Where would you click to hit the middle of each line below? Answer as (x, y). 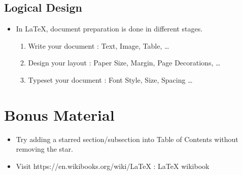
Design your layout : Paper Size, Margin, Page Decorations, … (124, 63)
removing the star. (44, 149)
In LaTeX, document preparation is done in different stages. (109, 29)
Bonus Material (59, 114)
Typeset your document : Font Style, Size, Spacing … (110, 79)
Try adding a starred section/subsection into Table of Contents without (127, 139)
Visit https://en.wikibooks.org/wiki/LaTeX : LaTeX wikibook (113, 166)
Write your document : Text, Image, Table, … (99, 45)
